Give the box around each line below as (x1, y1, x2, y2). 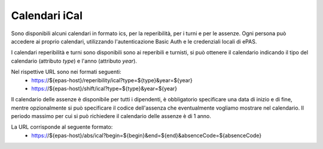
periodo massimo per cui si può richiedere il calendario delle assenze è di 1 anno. (11, 113, 212, 120)
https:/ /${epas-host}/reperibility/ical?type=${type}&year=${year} (31, 76, 193, 83)
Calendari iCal (11, 9, 83, 22)
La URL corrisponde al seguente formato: (11, 123, 113, 131)
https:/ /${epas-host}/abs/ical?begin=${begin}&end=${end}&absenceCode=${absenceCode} (31, 132, 262, 139)
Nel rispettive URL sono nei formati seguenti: (11, 69, 122, 76)
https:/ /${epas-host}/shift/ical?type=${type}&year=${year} (31, 85, 178, 92)
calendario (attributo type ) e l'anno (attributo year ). (11, 57, 138, 64)
